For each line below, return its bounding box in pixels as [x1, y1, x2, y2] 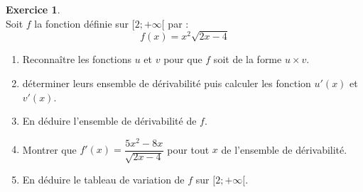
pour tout [167, 142, 210, 157]
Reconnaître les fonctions [22, 52, 132, 67]
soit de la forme [213, 52, 282, 67]
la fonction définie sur [34, 16, 129, 30]
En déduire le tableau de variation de [22, 172, 185, 187]
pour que [163, 52, 202, 67]
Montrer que [22, 142, 77, 157]
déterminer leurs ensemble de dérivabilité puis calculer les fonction [22, 75, 311, 90]
